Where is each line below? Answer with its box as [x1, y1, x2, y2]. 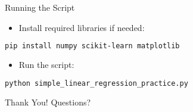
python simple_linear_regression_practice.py [5, 79, 188, 88]
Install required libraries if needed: [18, 21, 145, 33]
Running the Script [5, 1, 75, 13]
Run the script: [18, 58, 74, 71]
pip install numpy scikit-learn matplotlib [5, 42, 180, 51]
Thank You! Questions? [5, 95, 91, 108]
